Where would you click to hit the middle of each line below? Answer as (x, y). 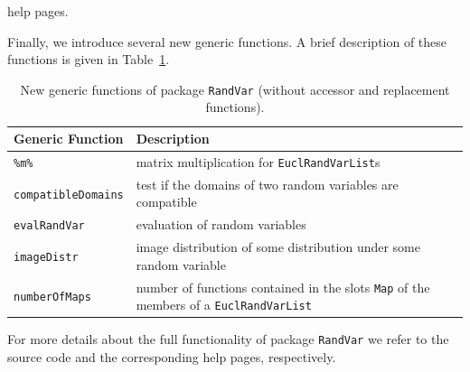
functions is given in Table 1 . (89, 59)
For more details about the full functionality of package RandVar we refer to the (228, 339)
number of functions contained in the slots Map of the (283, 287)
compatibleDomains (69, 195)
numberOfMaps (52, 298)
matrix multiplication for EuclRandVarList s (258, 161)
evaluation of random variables (221, 224)
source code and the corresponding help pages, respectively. (172, 357)
